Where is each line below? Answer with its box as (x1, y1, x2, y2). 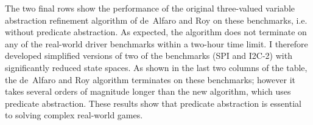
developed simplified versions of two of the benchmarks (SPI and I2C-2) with (5, 49, 292, 62)
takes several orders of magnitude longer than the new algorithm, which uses (5, 85, 291, 98)
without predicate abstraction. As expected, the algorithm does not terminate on (5, 25, 307, 38)
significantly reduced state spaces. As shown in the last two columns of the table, (5, 61, 308, 73)
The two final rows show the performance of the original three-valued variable (5, 2, 295, 14)
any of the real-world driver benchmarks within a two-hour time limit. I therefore (5, 37, 308, 50)
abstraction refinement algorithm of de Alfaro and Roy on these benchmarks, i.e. (5, 13, 308, 26)
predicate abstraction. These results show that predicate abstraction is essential (5, 96, 301, 109)
